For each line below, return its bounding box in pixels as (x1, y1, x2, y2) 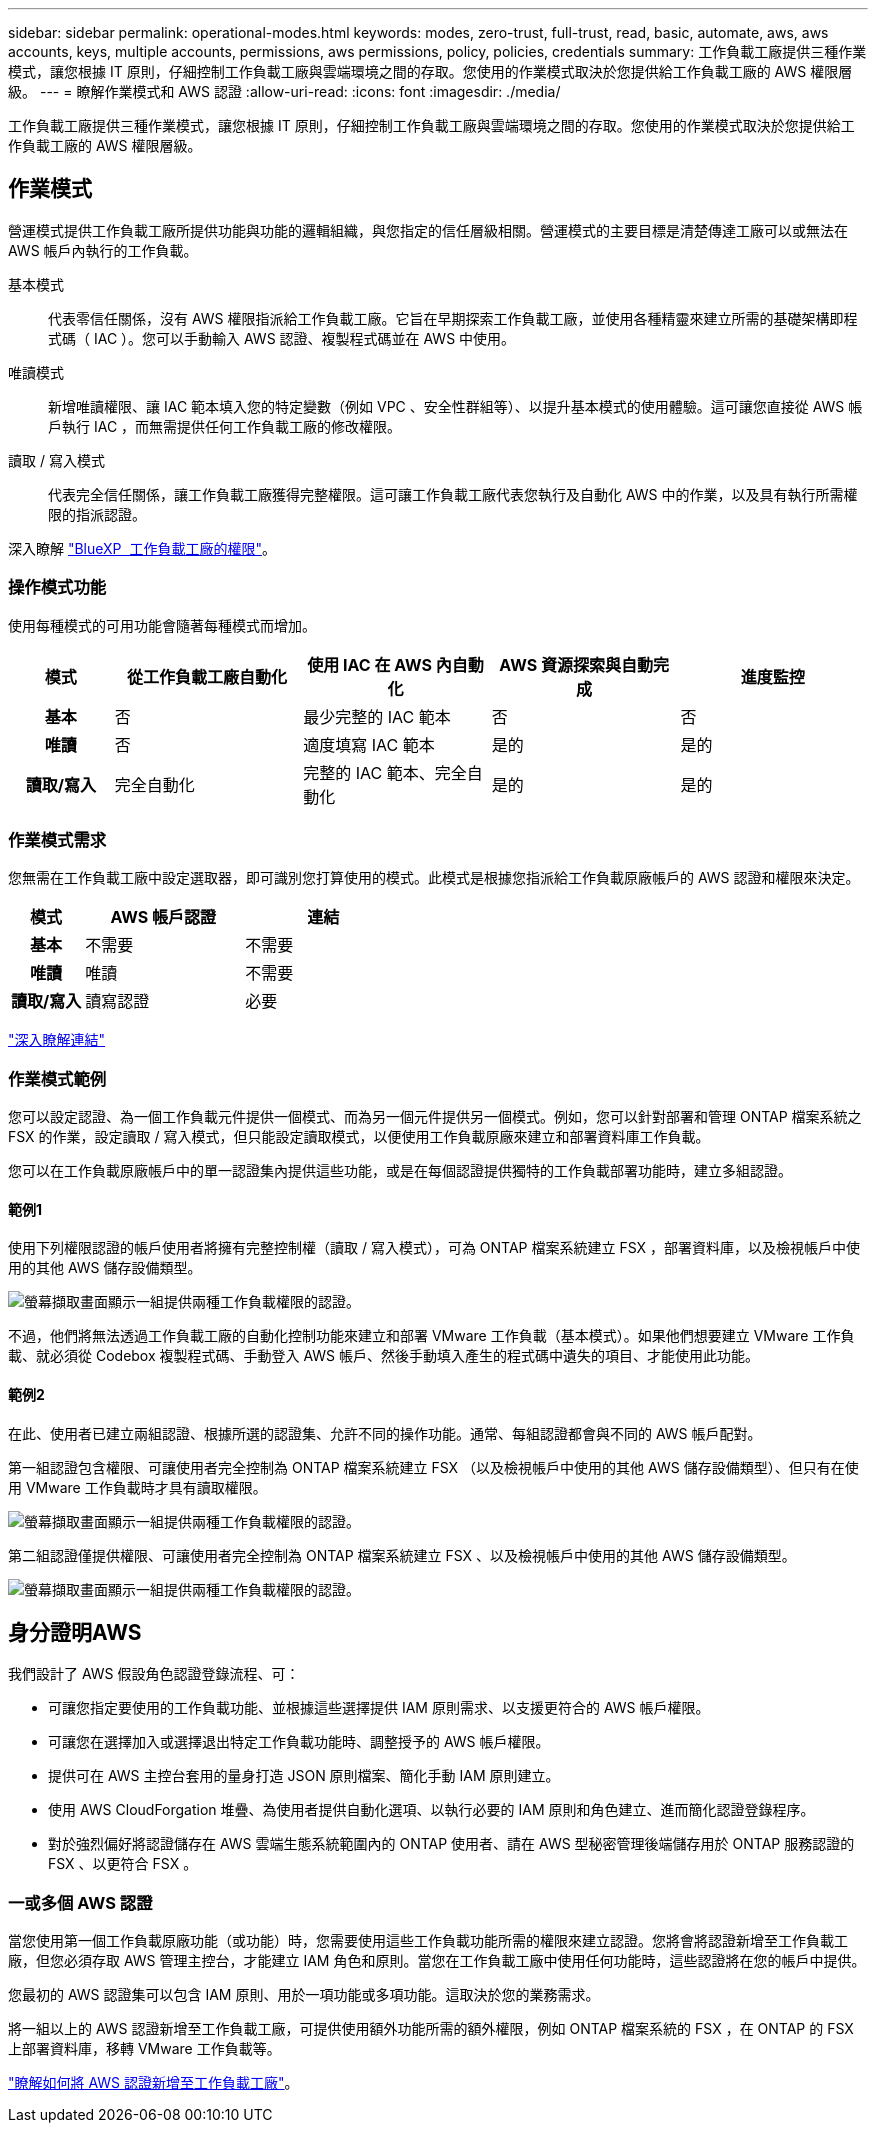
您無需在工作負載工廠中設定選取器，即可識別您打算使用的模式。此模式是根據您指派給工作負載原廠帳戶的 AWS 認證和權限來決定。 (8, 869, 860, 887)
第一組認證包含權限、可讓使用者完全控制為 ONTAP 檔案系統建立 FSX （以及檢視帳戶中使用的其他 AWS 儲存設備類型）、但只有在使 (8, 1458, 859, 1476)
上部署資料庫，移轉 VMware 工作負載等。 (8, 2040, 281, 2058)
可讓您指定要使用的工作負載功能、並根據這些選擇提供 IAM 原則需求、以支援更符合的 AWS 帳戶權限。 (48, 1699, 710, 1717)
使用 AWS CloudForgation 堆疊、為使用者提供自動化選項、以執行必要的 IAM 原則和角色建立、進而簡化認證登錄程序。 (48, 1801, 815, 1819)
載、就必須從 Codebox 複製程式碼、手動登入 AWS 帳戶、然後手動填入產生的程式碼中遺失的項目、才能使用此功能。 (8, 1347, 760, 1365)
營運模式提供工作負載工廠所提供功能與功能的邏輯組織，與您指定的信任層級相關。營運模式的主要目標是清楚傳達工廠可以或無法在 (8, 221, 848, 239)
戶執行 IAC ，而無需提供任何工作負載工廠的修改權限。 (48, 417, 402, 435)
